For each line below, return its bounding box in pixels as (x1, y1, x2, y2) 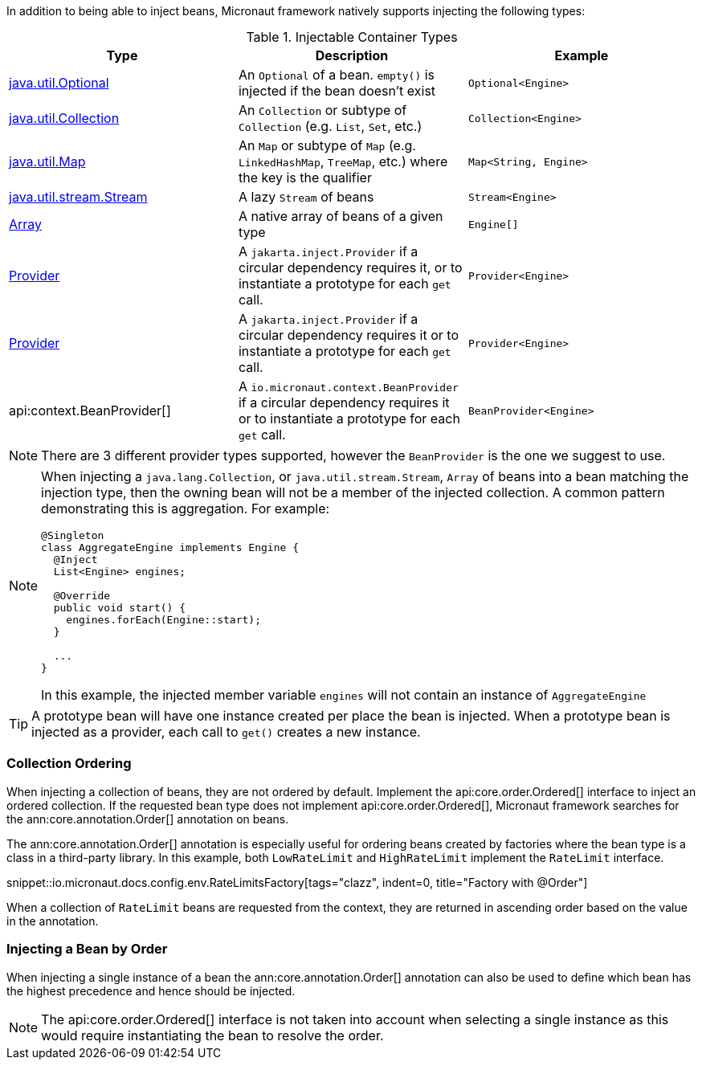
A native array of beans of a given (238, 208, 443, 224)
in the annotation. (6, 913, 99, 928)
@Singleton (41, 529, 104, 541)
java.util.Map (9, 153, 86, 169)
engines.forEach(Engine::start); (66, 614, 261, 626)
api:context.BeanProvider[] (9, 402, 171, 419)
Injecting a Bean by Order (6, 941, 168, 958)
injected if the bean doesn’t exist (238, 83, 436, 99)
